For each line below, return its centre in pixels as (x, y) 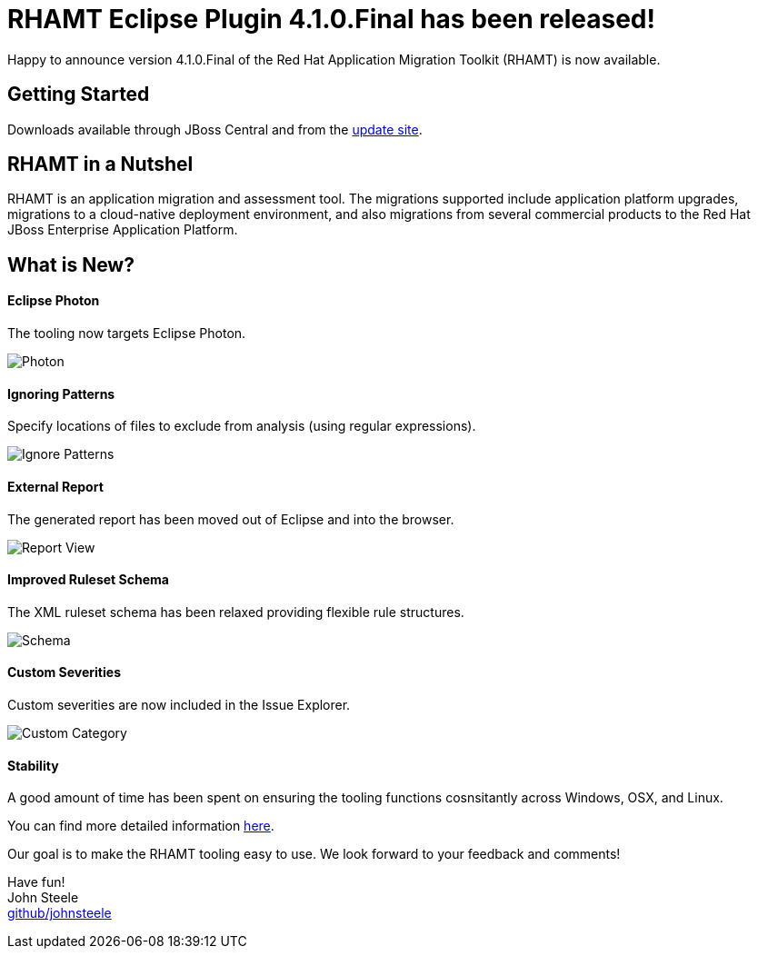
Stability (33, 765)
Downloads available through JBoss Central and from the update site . (215, 129)
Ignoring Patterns (61, 393)
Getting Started (79, 95)
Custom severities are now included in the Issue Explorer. (179, 704)
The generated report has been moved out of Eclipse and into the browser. (231, 519)
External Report (55, 486)
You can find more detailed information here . (141, 826)
